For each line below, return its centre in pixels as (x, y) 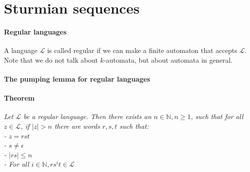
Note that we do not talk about (51, 60)
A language (21, 50)
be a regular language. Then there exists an (87, 116)
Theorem (19, 98)
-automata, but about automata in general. (168, 60)
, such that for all (217, 116)
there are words (77, 126)
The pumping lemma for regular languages (77, 78)
